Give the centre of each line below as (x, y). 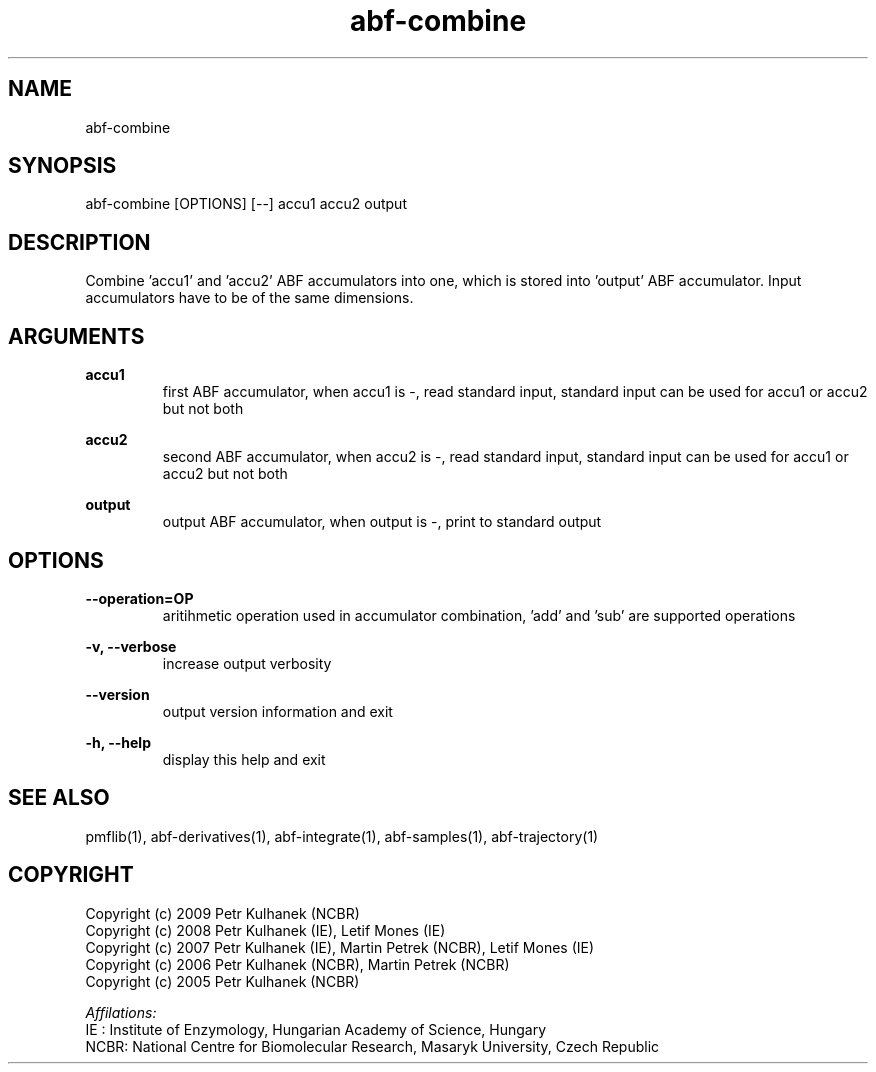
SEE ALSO (59, 798)
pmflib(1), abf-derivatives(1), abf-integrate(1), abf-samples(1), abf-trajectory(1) (342, 836)
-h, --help (118, 742)
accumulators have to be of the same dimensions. (249, 298)
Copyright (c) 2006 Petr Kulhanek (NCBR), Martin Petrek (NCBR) (297, 964)
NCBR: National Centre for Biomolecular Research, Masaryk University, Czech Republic (372, 1046)
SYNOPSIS (62, 166)
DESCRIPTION (79, 242)
